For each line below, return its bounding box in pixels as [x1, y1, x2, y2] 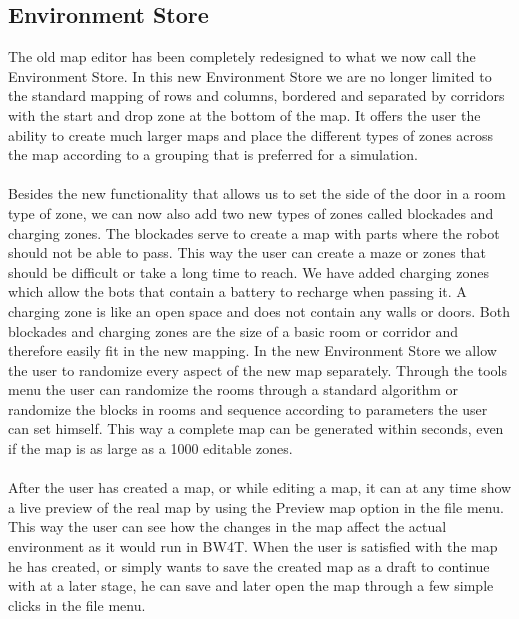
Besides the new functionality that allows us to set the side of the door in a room [8, 183, 506, 204]
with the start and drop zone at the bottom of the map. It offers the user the [8, 104, 481, 125]
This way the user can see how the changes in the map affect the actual [8, 516, 447, 537]
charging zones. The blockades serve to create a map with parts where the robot [8, 222, 500, 243]
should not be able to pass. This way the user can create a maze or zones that [8, 242, 487, 263]
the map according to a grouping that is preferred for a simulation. [8, 144, 418, 165]
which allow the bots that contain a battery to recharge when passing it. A [8, 281, 467, 302]
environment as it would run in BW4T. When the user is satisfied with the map [8, 536, 498, 557]
